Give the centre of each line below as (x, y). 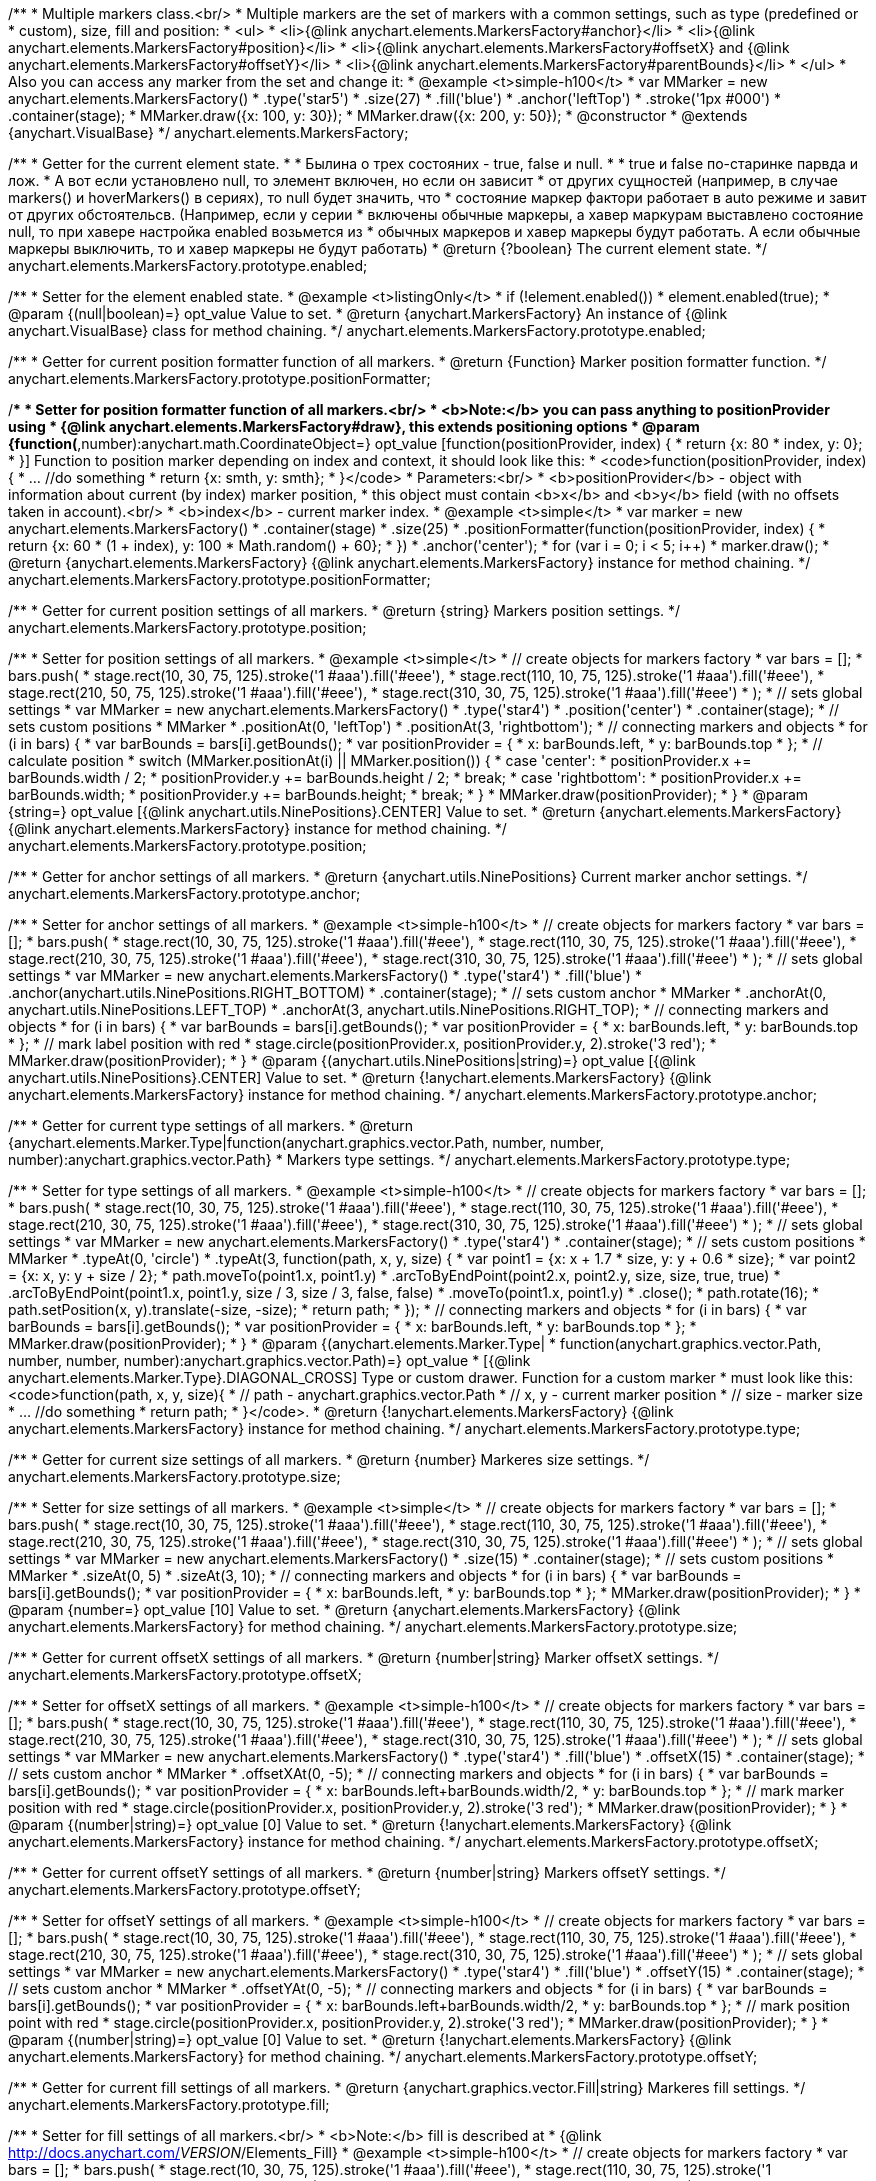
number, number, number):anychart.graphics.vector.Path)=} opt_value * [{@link (269, 1360)
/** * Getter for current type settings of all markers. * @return (210, 1125)
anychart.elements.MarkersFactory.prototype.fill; (169, 2104)
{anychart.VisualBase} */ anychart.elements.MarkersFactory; (208, 132)
